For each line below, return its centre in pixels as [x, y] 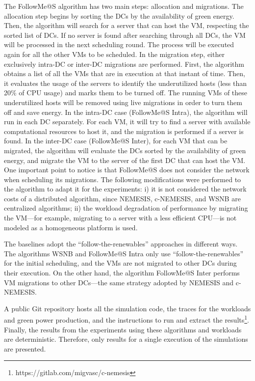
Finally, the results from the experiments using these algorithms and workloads [123, 329]
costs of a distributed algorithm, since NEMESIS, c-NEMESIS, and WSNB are [122, 198]
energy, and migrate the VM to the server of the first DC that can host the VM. [125, 160]
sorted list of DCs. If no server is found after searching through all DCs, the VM [125, 35]
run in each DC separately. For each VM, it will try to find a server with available [127, 122]
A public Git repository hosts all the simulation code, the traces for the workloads [127, 308]
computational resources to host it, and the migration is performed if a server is [124, 131]
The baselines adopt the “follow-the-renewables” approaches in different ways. [121, 244]
